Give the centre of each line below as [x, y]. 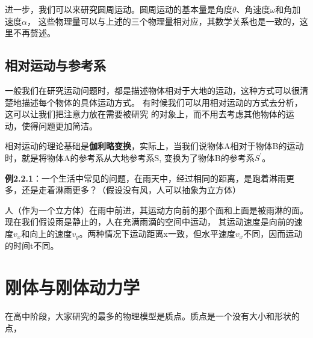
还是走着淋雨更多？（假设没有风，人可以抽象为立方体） [131, 190]
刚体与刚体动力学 [73, 287]
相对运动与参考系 [55, 65]
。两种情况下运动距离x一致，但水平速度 [157, 233]
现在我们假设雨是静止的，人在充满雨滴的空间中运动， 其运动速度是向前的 [150, 222]
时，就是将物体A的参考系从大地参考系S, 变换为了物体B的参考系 [130, 157]
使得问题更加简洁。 [59, 125]
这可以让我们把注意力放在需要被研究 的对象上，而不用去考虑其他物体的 [145, 114]
